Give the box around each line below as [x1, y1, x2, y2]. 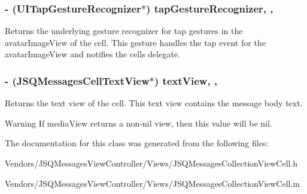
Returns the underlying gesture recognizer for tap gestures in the [5, 24, 243, 37]
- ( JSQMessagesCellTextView [5, 73, 150, 88]
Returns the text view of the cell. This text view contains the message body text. [5, 97, 303, 109]
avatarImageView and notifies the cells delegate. [5, 48, 180, 60]
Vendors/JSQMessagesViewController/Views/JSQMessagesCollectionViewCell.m [5, 177, 300, 189]
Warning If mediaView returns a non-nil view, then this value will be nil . [5, 116, 272, 129]
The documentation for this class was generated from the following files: [5, 137, 269, 149]
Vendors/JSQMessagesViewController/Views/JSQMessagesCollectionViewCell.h [5, 157, 298, 169]
